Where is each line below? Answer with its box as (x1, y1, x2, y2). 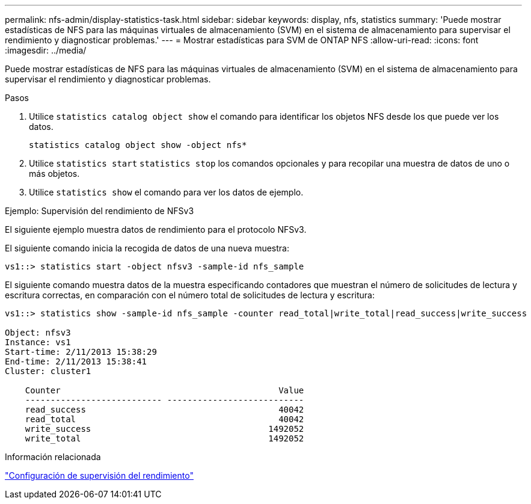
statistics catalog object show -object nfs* (29, 140, 247, 150)
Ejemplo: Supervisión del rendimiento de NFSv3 (5, 206, 194, 216)
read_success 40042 (25, 405, 304, 414)
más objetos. (29, 168, 80, 179)
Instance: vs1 (5, 337, 71, 347)
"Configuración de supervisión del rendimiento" (5, 470, 194, 481)
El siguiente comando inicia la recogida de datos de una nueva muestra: (5, 243, 289, 253)
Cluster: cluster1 (5, 366, 91, 376)
